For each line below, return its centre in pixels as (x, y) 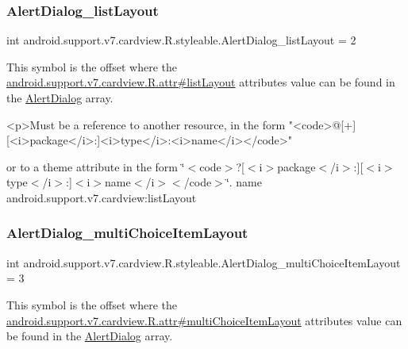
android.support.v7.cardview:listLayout (102, 197)
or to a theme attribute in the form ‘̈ (96, 166)
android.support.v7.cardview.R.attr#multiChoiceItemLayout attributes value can (204, 320)
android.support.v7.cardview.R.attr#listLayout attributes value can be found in (201, 82)
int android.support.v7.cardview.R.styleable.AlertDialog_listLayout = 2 (181, 40)
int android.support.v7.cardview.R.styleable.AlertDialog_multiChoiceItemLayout (204, 262)
